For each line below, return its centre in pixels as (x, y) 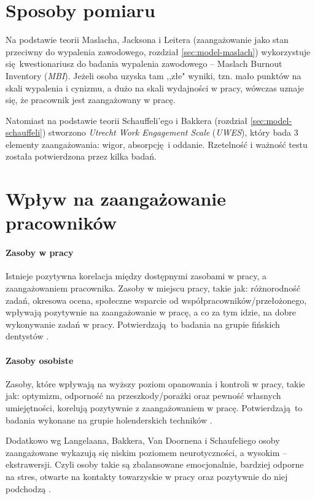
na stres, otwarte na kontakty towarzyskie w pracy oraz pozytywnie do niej (147, 476)
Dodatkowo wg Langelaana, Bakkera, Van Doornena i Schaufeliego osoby (143, 440)
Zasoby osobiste (40, 360)
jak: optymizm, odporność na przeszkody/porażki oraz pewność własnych (143, 396)
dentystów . (27, 336)
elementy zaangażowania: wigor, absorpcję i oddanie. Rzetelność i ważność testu (157, 144)
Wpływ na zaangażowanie (116, 199)
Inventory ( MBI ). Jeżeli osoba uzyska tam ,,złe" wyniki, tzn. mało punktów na (154, 75)
